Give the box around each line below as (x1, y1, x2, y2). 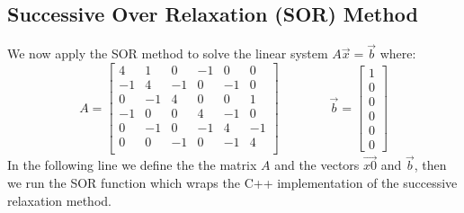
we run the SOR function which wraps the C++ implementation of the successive (7, 173, 458, 192)
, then (414, 155, 447, 174)
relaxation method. (7, 191, 112, 209)
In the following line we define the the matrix (7, 155, 257, 174)
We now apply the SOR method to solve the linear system (7, 44, 328, 63)
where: (379, 44, 416, 63)
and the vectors (274, 155, 360, 174)
